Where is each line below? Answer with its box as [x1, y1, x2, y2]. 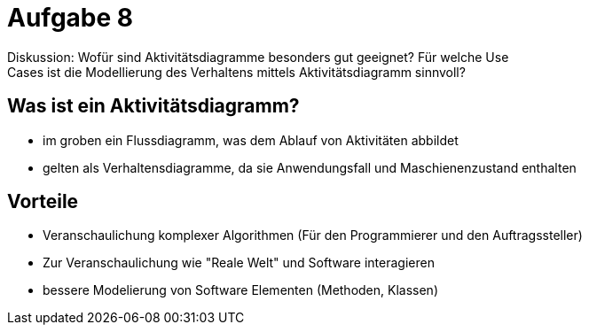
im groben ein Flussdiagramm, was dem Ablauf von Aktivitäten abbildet [43, 132, 459, 148]
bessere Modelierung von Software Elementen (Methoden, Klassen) [43, 282, 438, 298]
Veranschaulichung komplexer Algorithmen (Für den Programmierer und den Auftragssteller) [43, 228, 583, 243]
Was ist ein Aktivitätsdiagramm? [7, 95, 300, 118]
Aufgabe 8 [7, 3, 134, 33]
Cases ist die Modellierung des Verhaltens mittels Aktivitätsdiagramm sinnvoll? [7, 64, 466, 80]
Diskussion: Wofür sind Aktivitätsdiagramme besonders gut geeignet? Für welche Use [7, 49, 509, 65]
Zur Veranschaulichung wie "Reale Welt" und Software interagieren [43, 255, 435, 271]
